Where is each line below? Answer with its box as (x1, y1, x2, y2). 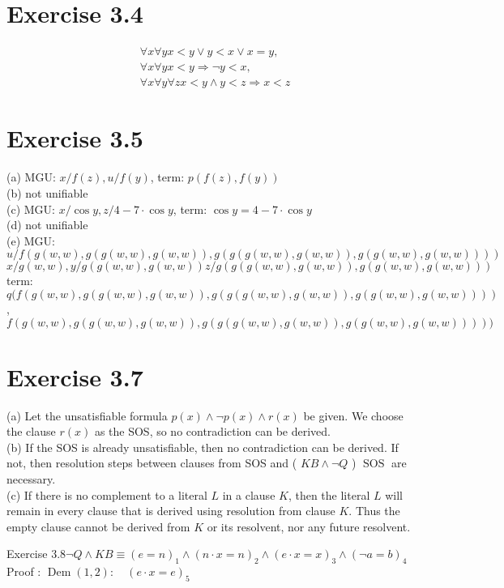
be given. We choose (303, 407, 404, 424)
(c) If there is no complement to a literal (6, 486, 207, 503)
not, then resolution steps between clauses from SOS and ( (6, 454, 297, 471)
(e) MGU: (6, 232, 55, 249)
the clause (6, 423, 56, 440)
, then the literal (288, 486, 370, 503)
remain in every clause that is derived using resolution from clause (6, 502, 335, 519)
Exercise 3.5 (6, 121, 143, 155)
